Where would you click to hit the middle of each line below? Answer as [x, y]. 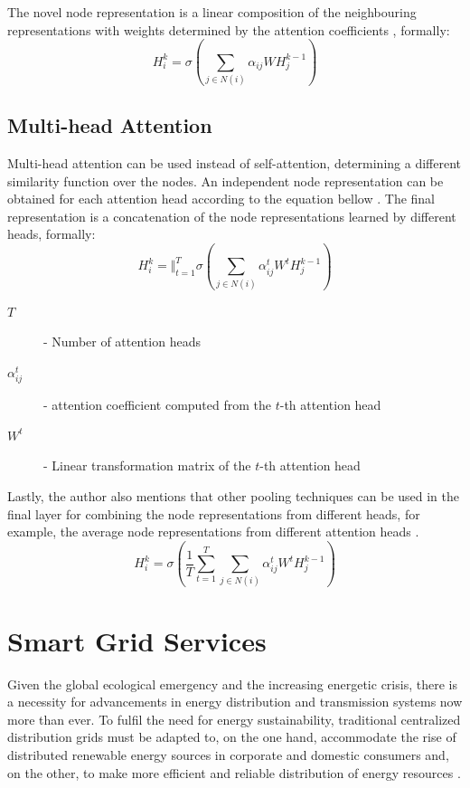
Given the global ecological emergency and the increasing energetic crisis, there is [232, 684]
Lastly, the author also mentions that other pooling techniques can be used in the [234, 495]
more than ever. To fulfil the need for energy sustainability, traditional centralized [234, 719]
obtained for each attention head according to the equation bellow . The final [221, 199]
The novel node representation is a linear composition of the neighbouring [212, 12]
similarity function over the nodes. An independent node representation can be [226, 180]
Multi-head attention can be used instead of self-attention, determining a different [234, 163]
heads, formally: [52, 234]
